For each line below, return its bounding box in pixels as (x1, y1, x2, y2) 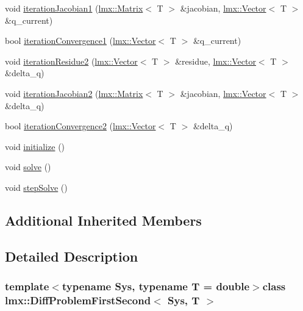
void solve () (5, 160, 51, 173)
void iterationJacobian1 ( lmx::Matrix (5, 2, 143, 14)
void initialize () (5, 140, 65, 152)
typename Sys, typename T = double (62, 279, 250, 294)
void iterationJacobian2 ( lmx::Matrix (5, 87, 143, 99)
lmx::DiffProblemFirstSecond (5, 292, 151, 307)
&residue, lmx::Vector (175, 54, 256, 67)
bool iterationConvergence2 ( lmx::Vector (5, 120, 156, 132)
